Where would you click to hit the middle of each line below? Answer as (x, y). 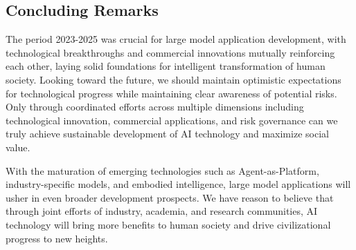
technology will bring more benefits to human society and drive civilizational (168, 224)
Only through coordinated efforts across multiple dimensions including (155, 107)
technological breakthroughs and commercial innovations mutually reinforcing (170, 52)
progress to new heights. (57, 238)
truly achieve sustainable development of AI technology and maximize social (167, 134)
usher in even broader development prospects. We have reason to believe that (170, 197)
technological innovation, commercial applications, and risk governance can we (172, 120)
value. (18, 147)
